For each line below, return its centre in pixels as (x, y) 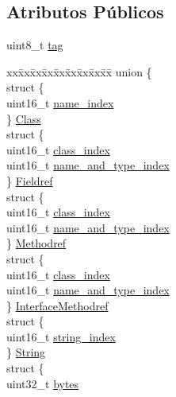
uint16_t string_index (61, 336)
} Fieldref (30, 180)
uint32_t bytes (43, 383)
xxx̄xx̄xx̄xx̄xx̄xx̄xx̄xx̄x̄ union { (79, 71)
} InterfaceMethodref (57, 305)
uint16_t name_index (60, 102)
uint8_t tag (35, 45)
